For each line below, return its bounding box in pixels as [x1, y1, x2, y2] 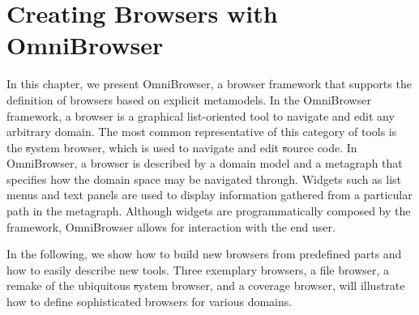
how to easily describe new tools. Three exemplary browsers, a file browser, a [6, 261, 390, 278]
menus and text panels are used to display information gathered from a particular [6, 186, 413, 203]
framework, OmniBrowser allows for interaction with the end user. [6, 218, 336, 235]
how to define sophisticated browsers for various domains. [6, 293, 293, 310]
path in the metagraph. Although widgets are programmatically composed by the [6, 202, 411, 219]
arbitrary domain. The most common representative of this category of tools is [6, 123, 397, 140]
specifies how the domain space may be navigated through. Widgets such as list [6, 170, 402, 187]
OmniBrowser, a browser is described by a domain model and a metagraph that [6, 155, 403, 172]
